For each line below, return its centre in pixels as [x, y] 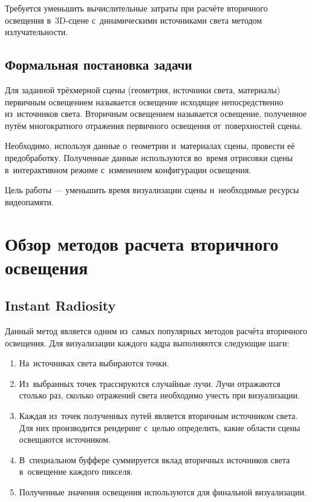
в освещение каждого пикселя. [76, 471]
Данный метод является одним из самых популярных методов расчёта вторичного [156, 331]
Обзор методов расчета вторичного [142, 243]
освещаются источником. [65, 439]
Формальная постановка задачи [99, 64]
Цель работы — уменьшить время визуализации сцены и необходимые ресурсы [152, 190]
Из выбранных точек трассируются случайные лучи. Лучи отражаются [150, 383]
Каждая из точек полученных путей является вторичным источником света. [158, 416]
